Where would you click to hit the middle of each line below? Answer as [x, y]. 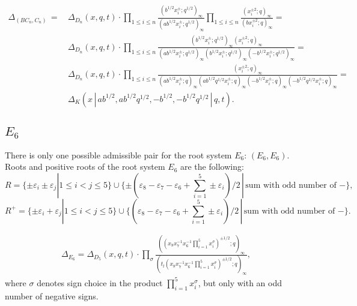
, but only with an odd [240, 282]
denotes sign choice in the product [100, 282]
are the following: [212, 166]
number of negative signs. [52, 295]
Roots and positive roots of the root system [85, 166]
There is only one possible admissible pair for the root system [118, 154]
